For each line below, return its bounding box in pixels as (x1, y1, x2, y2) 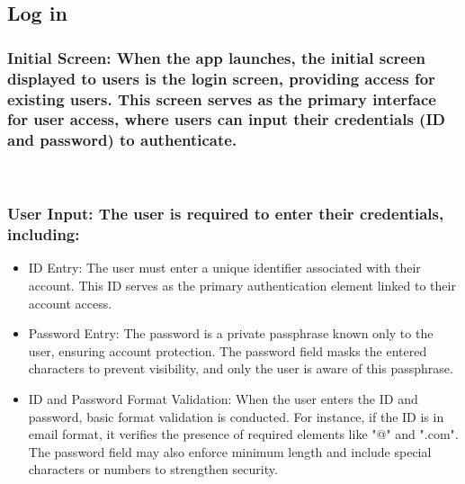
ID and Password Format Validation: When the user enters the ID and (28, 389, 418, 408)
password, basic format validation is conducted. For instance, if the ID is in (28, 407, 444, 426)
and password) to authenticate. (7, 129, 237, 151)
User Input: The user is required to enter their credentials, (7, 202, 444, 225)
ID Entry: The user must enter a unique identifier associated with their (28, 258, 421, 277)
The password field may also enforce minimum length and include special (28, 442, 432, 461)
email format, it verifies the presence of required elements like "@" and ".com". (28, 425, 459, 444)
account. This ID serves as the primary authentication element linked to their (28, 276, 456, 295)
